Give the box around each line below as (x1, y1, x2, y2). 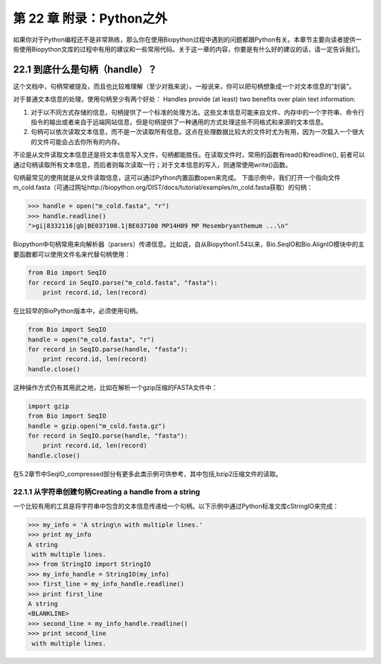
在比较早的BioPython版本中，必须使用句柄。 (13, 307, 143, 315)
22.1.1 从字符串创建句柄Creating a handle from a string (13, 487, 200, 497)
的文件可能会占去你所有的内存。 (30, 138, 123, 146)
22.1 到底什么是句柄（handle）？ (13, 64, 157, 76)
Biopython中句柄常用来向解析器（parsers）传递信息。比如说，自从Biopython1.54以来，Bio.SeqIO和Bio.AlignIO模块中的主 (13, 240, 365, 248)
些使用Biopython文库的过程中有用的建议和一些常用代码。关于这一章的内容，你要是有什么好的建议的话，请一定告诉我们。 (13, 44, 364, 53)
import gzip (28, 402, 70, 410)
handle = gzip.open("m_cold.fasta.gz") (28, 422, 166, 430)
